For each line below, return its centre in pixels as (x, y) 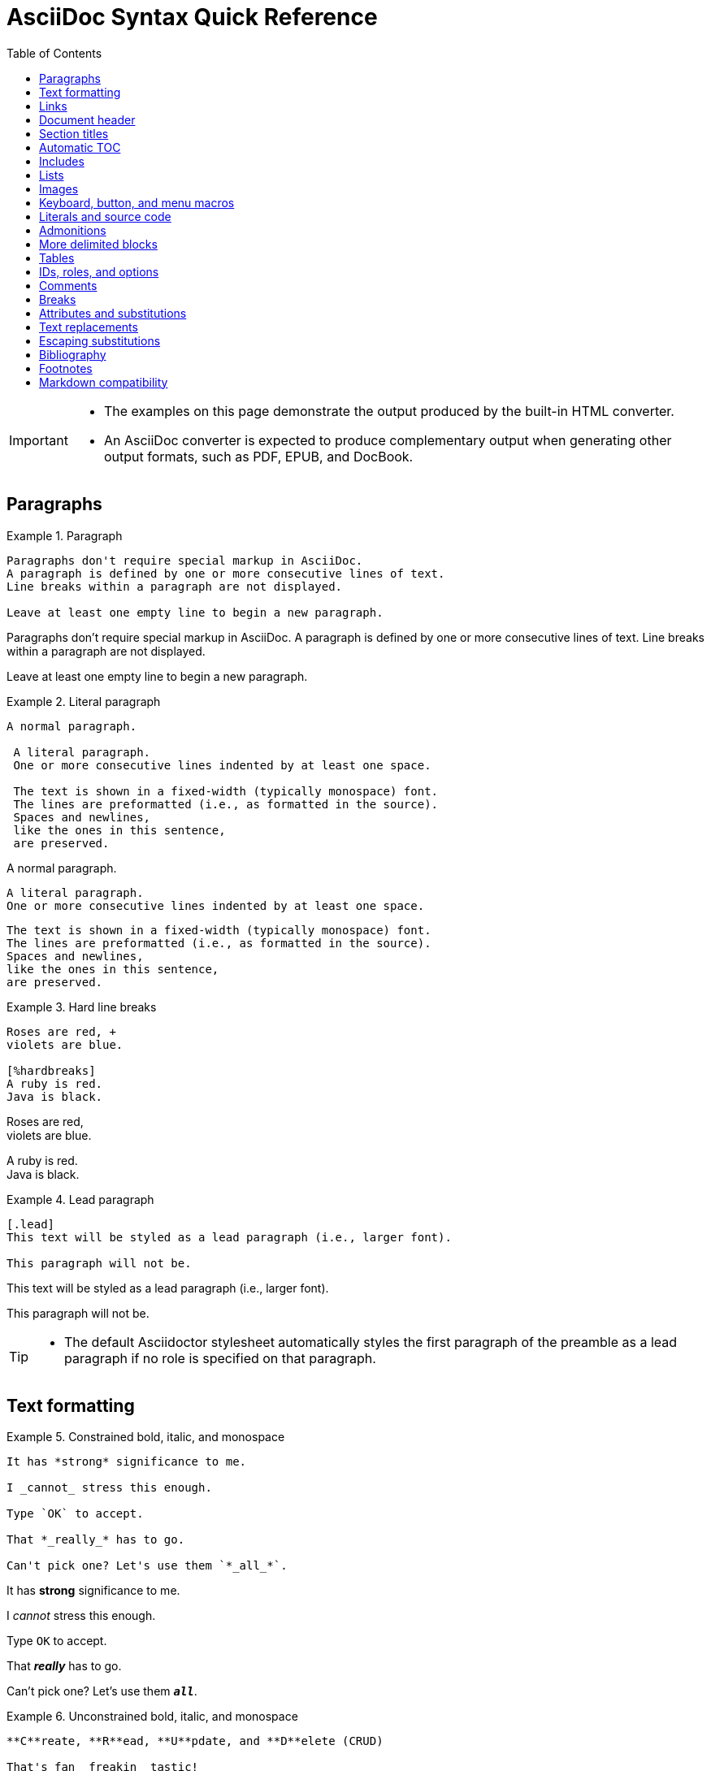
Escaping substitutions (100, 340)
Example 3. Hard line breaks (82, 1007)
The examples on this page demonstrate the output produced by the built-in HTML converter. (389, 411)
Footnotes (66, 368)
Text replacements (89, 327)
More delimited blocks (98, 244)
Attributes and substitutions (113, 313)
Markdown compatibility (104, 382)
